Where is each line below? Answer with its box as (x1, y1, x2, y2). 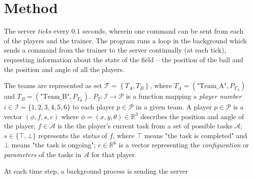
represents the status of (38, 130, 107, 140)
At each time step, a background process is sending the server (4, 165, 188, 176)
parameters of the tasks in (4, 149, 81, 160)
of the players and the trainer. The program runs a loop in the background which (4, 35, 247, 45)
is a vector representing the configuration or (118, 140, 249, 150)
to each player (73, 102, 115, 112)
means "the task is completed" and (144, 130, 247, 140)
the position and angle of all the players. (4, 64, 125, 74)
